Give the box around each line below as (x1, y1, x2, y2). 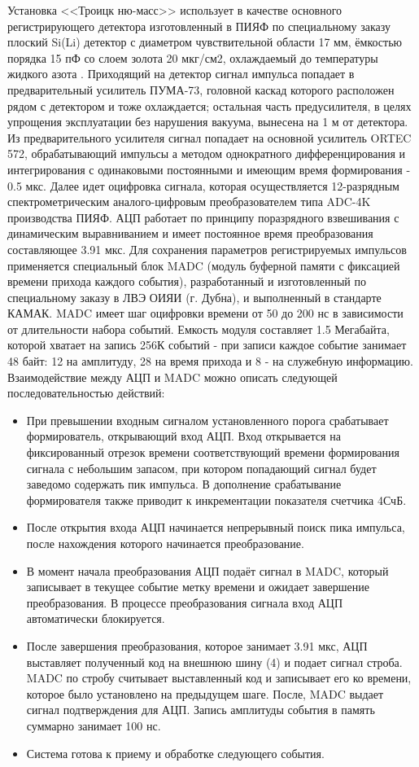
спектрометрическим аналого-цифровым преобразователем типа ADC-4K (7, 193, 371, 210)
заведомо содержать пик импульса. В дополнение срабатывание (26, 476, 342, 493)
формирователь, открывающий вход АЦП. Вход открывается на (26, 427, 341, 445)
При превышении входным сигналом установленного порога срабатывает (26, 411, 389, 428)
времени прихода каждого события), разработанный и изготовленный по (7, 273, 366, 290)
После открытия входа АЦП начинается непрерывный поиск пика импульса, (26, 519, 405, 536)
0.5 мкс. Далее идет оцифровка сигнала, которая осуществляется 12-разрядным (7, 177, 399, 194)
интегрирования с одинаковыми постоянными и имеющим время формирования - (7, 160, 411, 178)
